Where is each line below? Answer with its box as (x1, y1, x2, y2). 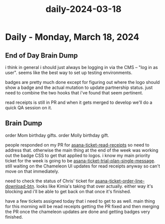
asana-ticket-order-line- (95, 178, 145, 184)
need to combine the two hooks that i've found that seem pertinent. (5, 90, 143, 95)
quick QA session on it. (5, 105, 52, 110)
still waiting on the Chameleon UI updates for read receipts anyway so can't (5, 163, 161, 169)
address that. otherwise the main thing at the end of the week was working (5, 147, 159, 153)
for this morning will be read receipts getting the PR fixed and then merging (5, 203, 160, 209)
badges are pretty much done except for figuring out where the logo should (5, 79, 160, 85)
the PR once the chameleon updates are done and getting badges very (5, 209, 150, 215)
